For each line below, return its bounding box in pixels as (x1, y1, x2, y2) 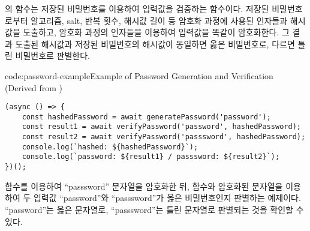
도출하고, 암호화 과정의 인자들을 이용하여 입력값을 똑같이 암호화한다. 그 (23, 26, 290, 38)
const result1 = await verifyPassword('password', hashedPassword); (22, 122, 301, 131)
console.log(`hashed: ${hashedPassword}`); (22, 142, 198, 151)
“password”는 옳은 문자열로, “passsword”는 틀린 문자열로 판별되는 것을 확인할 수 (5, 203, 304, 215)
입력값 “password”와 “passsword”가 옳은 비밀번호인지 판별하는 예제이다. (33, 191, 301, 204)
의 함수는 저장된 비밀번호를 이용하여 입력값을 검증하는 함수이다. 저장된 (5, 2, 269, 14)
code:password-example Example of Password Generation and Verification (5, 69, 273, 82)
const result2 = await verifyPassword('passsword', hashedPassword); (22, 133, 306, 142)
